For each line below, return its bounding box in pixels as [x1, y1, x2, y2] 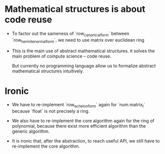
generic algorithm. [11, 128, 50, 135]
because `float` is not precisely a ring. [11, 108, 90, 114]
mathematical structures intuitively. [11, 68, 84, 74]
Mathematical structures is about [4, 3, 146, 15]
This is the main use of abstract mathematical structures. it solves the [11, 48, 155, 54]
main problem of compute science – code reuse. [11, 53, 112, 59]
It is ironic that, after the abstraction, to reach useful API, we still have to [11, 138, 160, 144]
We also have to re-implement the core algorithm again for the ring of [11, 118, 155, 124]
